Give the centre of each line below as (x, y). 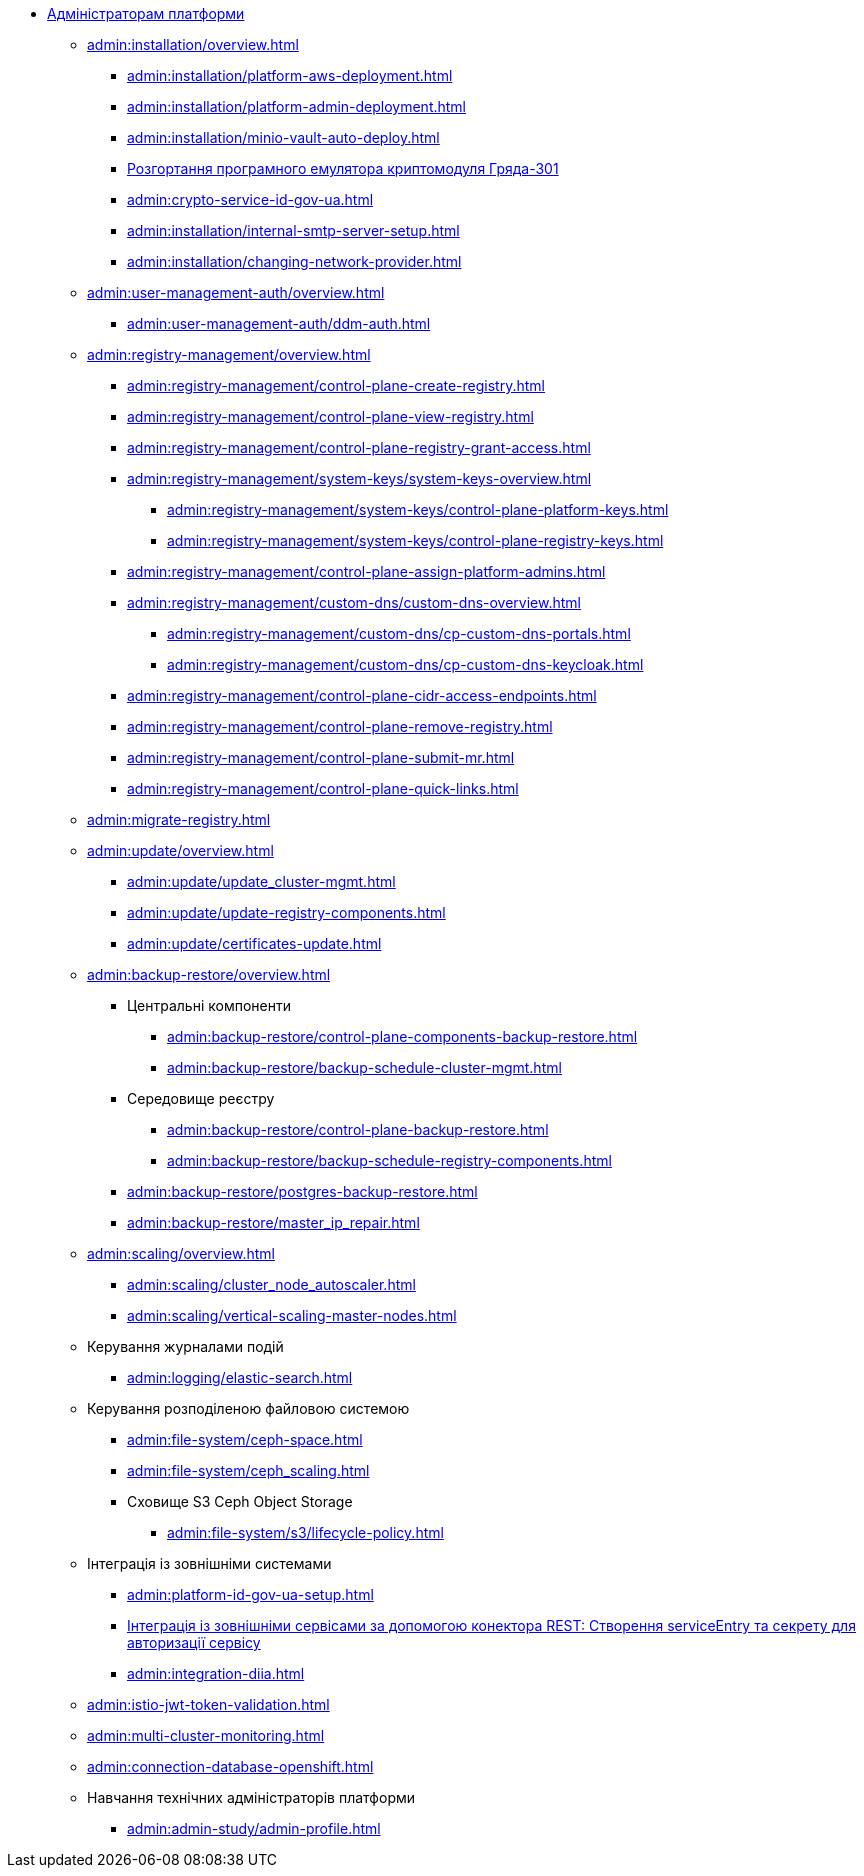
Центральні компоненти (209, 1005)
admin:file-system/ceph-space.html (245, 1439)
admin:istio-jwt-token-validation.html (208, 1704)
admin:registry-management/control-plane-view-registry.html (330, 416)
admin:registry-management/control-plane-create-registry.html (336, 385)
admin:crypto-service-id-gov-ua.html (250, 199)
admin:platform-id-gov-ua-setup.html (250, 1594)
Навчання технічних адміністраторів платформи (251, 1797)
